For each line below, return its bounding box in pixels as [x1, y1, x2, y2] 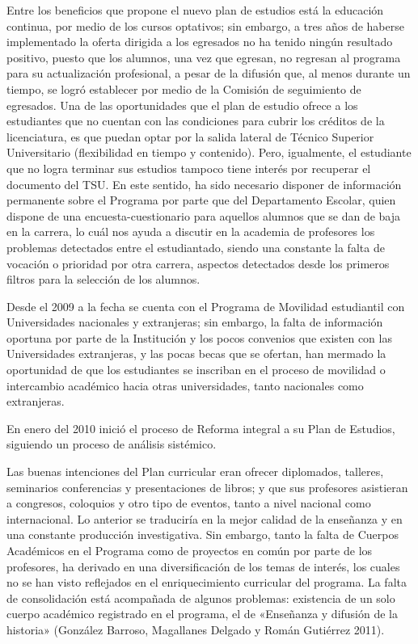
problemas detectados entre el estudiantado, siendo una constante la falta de [6, 238, 385, 255]
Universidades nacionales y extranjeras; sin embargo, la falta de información [6, 314, 383, 330]
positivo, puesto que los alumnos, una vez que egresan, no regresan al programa [6, 48, 401, 65]
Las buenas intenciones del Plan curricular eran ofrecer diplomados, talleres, [6, 463, 384, 480]
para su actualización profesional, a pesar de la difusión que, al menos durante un [6, 65, 411, 82]
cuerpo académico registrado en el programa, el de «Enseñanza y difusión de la [6, 605, 399, 622]
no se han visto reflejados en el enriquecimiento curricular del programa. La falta [6, 574, 407, 591]
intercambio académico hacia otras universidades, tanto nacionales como [6, 377, 364, 394]
